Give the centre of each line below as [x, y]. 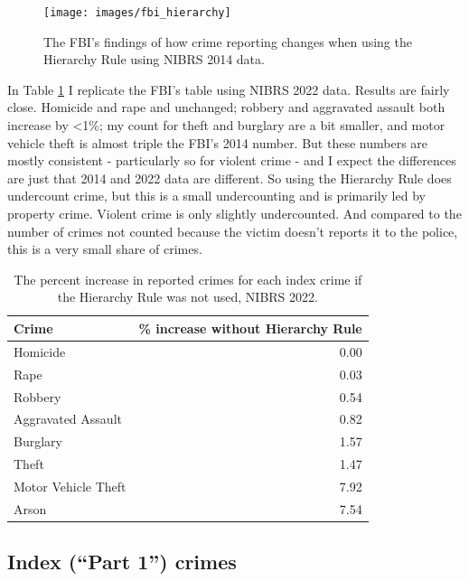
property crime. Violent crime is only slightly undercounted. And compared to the [234, 213]
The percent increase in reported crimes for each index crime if [188, 279]
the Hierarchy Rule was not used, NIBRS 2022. [188, 297]
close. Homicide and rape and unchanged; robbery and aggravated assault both [226, 107]
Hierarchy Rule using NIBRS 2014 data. [154, 59]
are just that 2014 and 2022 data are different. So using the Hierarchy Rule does [230, 178]
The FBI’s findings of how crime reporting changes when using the [228, 41]
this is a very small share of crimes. [105, 249]
